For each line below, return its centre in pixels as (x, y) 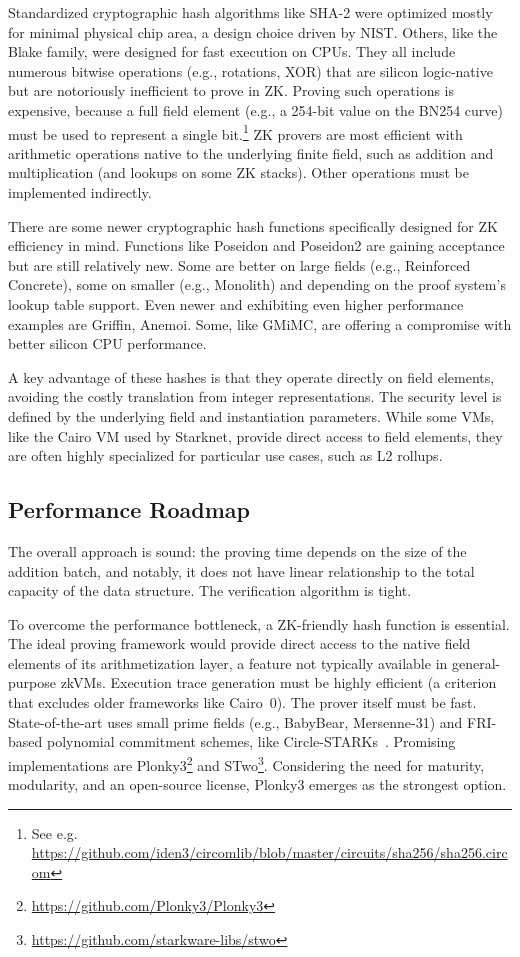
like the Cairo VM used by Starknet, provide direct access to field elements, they (255, 435)
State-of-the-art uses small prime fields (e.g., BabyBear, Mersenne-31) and (235, 721)
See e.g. (54, 832)
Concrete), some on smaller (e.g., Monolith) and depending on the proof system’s (257, 284)
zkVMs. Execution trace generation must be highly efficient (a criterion (278, 682)
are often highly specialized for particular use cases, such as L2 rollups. (225, 455)
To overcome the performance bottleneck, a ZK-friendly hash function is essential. (259, 623)
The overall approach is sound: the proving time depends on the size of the (237, 550)
